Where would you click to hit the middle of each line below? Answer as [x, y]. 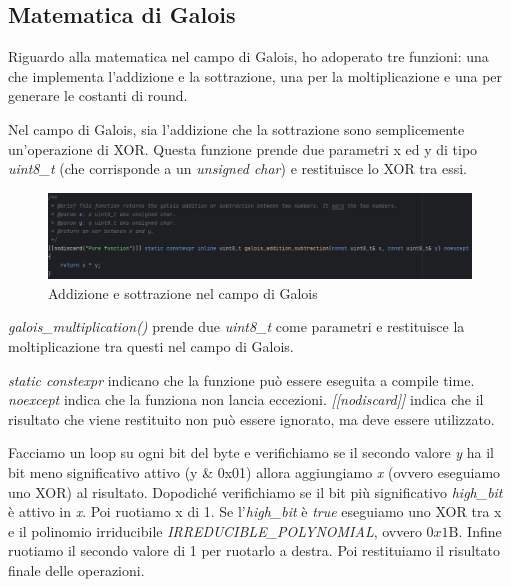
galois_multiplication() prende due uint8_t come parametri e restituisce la [236, 326]
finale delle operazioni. [76, 570]
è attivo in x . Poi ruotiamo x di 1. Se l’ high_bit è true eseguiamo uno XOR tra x [255, 511]
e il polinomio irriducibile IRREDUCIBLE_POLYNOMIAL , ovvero [215, 530]
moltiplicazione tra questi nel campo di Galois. [151, 346]
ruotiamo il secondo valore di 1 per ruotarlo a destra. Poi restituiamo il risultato [254, 550]
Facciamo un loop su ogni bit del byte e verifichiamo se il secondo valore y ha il [251, 452]
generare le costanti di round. [98, 95]
